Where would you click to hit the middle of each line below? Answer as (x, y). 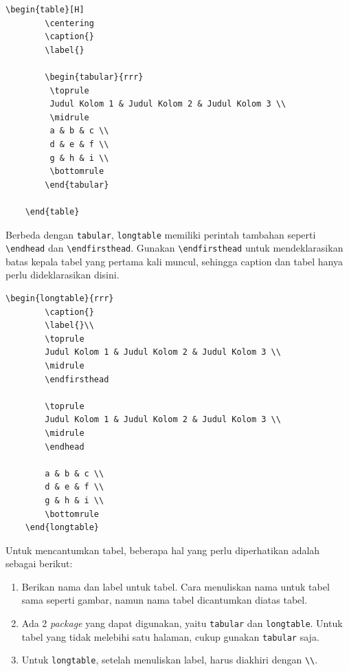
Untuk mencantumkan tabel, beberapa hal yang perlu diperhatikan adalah (163, 550)
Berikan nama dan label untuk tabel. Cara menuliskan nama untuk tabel (176, 586)
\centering (69, 23)
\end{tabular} (77, 185)
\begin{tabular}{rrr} (94, 77)
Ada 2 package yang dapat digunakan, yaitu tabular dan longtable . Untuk (182, 623)
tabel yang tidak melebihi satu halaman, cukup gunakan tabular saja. (170, 636)
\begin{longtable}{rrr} (60, 298)
